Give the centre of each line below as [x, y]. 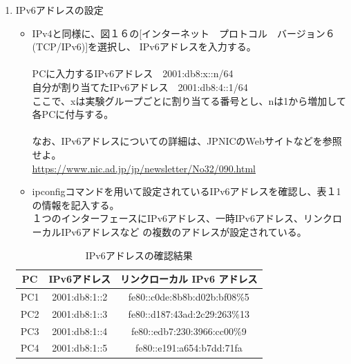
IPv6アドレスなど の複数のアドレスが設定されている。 [184, 231]
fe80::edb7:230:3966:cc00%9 [189, 331]
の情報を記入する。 [76, 204]
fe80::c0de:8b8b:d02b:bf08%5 [189, 296]
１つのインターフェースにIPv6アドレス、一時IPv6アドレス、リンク [182, 218]
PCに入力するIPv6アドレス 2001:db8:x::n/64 [133, 73]
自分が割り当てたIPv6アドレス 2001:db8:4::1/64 [140, 87]
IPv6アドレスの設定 [59, 10]
